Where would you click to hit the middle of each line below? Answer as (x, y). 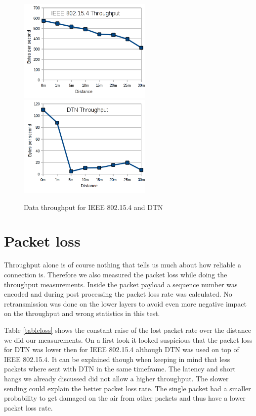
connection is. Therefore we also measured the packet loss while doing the (116, 274)
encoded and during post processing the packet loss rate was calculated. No (118, 294)
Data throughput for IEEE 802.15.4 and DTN (93, 207)
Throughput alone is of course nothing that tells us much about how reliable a (123, 265)
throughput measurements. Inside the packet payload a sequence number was (121, 284)
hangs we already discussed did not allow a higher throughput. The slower (116, 378)
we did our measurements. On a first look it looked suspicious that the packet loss (128, 339)
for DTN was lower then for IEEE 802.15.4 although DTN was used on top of (122, 349)
